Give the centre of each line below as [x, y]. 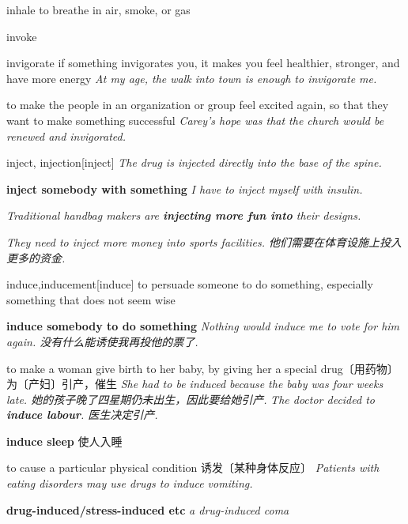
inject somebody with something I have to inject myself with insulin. [185, 188]
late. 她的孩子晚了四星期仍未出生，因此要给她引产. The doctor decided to [191, 399]
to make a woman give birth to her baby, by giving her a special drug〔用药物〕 [202, 368]
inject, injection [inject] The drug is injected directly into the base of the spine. [194, 162]
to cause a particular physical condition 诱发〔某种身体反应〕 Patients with [193, 467]
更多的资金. [36, 257]
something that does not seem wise [91, 299]
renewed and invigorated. [66, 136]
